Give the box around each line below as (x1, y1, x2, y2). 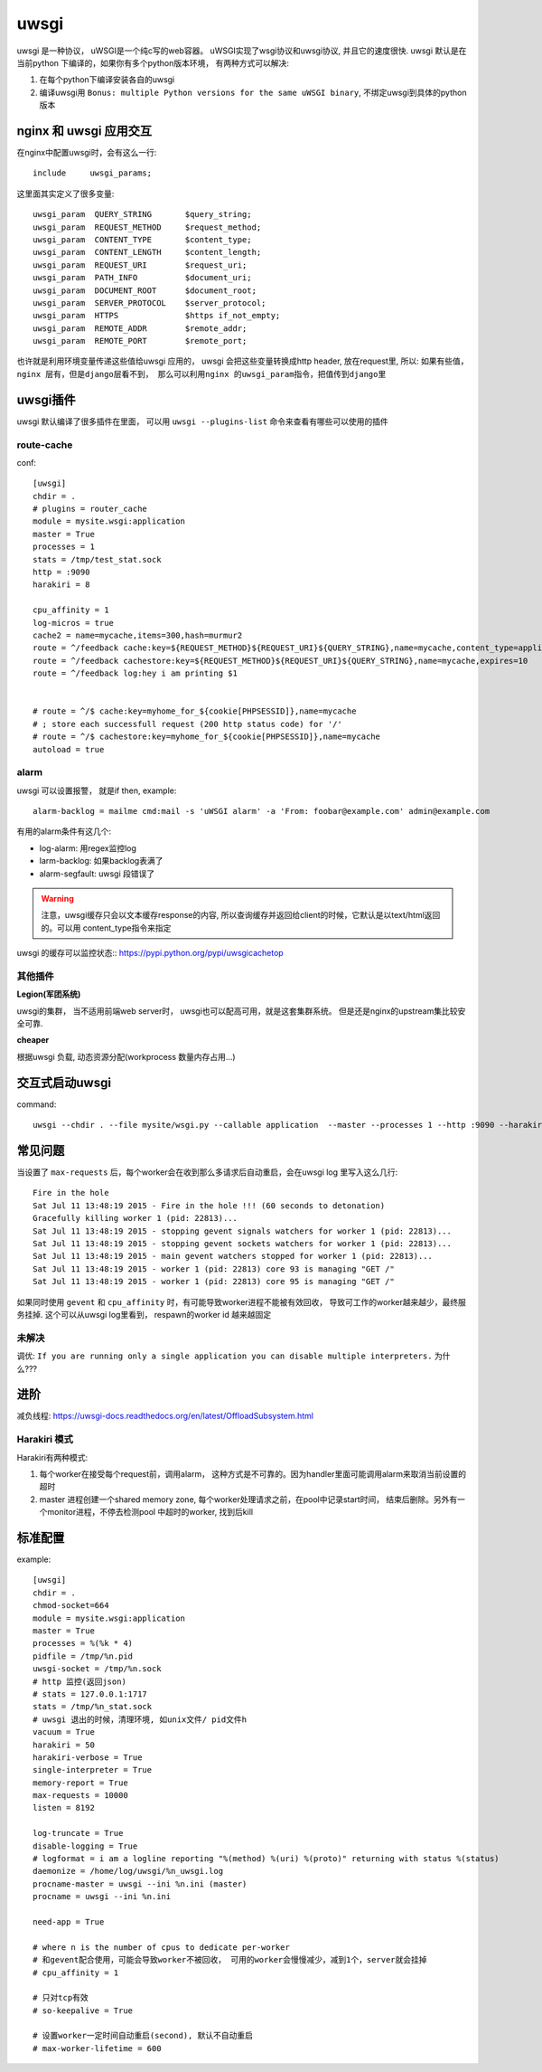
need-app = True (33, 1916, 105, 1926)
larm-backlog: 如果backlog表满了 (39, 856, 164, 866)
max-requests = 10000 (33, 1791, 128, 1801)
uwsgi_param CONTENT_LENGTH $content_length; (33, 247, 262, 258)
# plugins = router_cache (33, 504, 148, 515)
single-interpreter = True (33, 1765, 153, 1775)
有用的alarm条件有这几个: (16, 826, 112, 837)
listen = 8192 (33, 1802, 95, 1813)
